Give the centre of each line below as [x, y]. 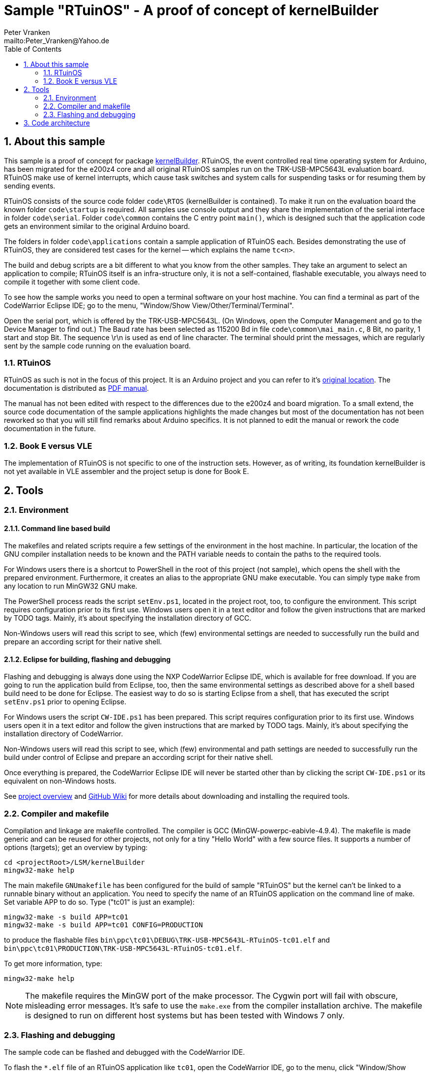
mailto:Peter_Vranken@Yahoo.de [57, 40]
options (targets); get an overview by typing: [76, 848]
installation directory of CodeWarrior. [64, 734]
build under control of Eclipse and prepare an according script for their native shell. [139, 757]
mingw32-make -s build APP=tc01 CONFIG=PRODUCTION [103, 925]
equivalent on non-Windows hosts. [60, 781]
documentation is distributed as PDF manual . [76, 388]
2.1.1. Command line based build [57, 528]
